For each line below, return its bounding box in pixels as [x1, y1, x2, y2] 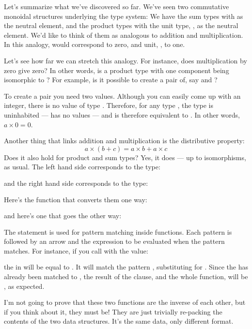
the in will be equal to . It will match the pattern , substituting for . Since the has [4, 262, 248, 272]
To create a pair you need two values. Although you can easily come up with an [4, 90, 241, 101]
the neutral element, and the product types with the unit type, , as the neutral [4, 20, 238, 30]
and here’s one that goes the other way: [4, 210, 122, 221]
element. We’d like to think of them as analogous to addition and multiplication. [4, 30, 243, 40]
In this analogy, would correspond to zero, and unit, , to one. [4, 39, 185, 49]
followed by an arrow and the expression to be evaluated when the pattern [4, 236, 225, 246]
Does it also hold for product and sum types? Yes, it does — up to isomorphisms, [4, 152, 246, 162]
